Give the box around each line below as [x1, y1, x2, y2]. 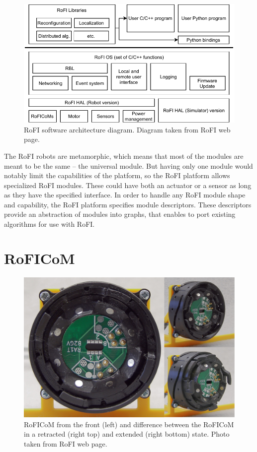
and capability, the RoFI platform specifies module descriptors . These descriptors [4, 199, 252, 209]
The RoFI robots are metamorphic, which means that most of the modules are [4, 150, 244, 161]
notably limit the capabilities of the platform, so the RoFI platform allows [4, 170, 230, 181]
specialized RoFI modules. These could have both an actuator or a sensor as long [4, 180, 252, 190]
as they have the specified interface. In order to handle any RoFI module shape [4, 190, 246, 200]
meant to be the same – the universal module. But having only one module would [4, 160, 253, 171]
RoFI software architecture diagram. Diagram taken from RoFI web [24, 124, 231, 134]
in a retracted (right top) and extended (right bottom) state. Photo [24, 429, 230, 439]
